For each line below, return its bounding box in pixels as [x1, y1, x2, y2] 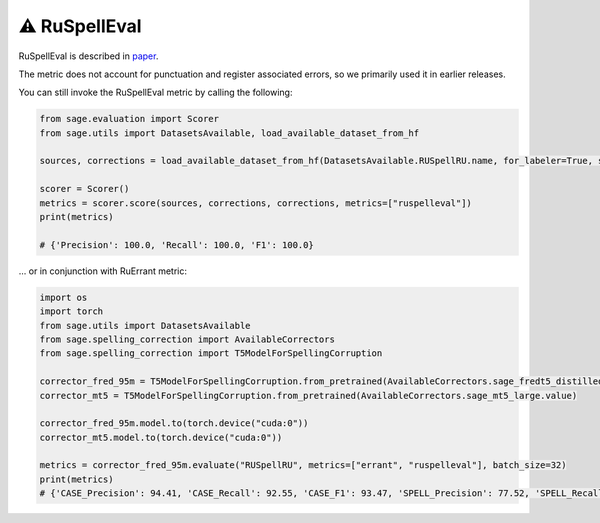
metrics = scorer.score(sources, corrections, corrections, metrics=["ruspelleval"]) [39, 197, 472, 209]
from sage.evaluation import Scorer [39, 113, 220, 125]
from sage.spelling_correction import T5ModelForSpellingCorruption [39, 348, 383, 359]
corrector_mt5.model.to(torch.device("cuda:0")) [39, 431, 283, 443]
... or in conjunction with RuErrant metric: [18, 265, 188, 277]
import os [39, 291, 88, 303]
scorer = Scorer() [39, 183, 130, 195]
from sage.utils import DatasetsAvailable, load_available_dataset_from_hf [39, 127, 420, 139]
